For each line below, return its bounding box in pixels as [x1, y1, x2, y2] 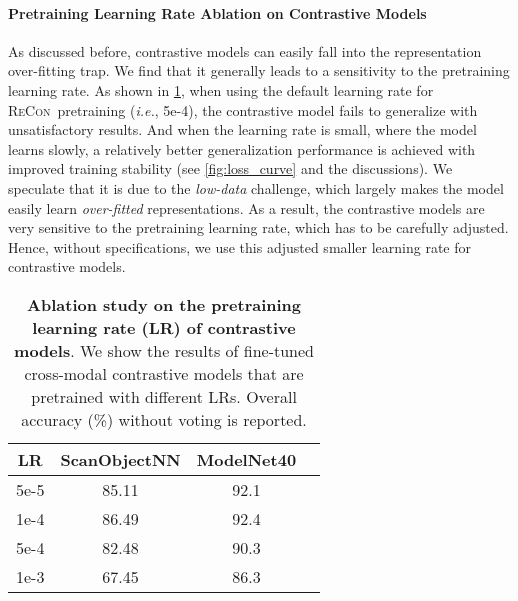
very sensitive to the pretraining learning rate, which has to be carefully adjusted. [8, 217, 509, 238]
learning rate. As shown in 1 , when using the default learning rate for [8, 79, 434, 100]
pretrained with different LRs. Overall [31, 384, 297, 408]
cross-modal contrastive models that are [24, 361, 304, 385]
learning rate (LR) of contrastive [32, 315, 296, 339]
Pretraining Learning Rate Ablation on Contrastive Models [8, 2, 427, 23]
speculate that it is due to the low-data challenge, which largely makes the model [8, 177, 504, 198]
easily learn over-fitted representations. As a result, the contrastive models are [8, 197, 485, 218]
